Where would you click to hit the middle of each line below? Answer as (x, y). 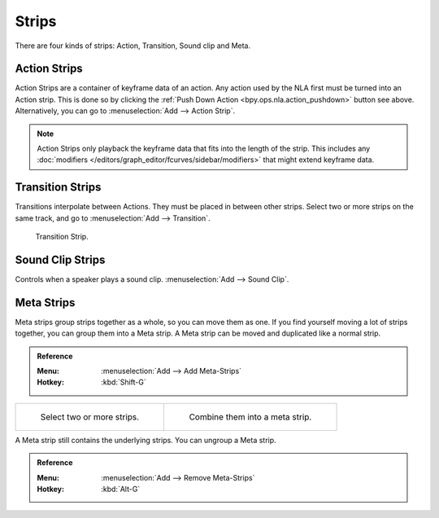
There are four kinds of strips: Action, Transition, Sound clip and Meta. (133, 46)
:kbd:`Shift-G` (124, 382)
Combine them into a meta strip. (250, 417)
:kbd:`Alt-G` (121, 489)
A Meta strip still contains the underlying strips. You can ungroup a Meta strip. (146, 440)
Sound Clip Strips (60, 259)
